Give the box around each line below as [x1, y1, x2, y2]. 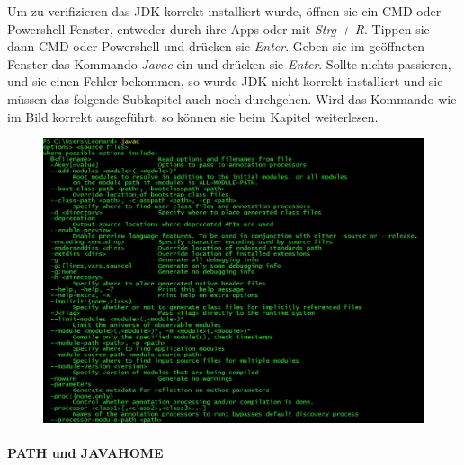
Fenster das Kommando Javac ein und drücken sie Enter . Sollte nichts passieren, [7, 54, 451, 73]
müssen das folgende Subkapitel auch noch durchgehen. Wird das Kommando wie [7, 89, 457, 108]
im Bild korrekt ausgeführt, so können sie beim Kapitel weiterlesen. [7, 107, 379, 126]
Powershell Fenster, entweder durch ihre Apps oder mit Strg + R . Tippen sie [7, 19, 430, 38]
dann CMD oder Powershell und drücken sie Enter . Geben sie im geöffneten [7, 37, 425, 56]
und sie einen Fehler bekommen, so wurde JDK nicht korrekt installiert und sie [7, 72, 443, 91]
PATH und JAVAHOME [7, 443, 164, 462]
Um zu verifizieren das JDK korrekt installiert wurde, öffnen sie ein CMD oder [7, 2, 442, 20]
